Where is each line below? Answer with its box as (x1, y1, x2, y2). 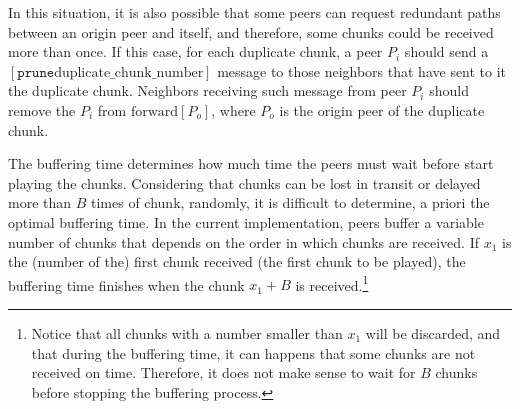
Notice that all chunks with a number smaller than (31, 322, 343, 343)
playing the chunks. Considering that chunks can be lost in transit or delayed (8, 172, 481, 193)
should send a (404, 41, 489, 62)
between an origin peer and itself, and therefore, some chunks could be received (8, 21, 494, 42)
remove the (8, 99, 76, 120)
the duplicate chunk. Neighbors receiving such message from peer (8, 80, 407, 101)
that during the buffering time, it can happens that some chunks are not (31, 342, 476, 363)
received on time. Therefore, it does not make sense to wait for (31, 362, 416, 383)
